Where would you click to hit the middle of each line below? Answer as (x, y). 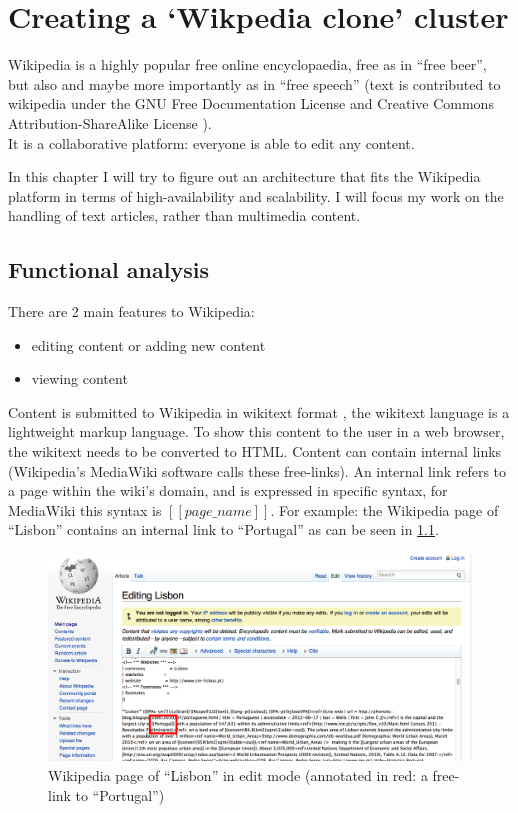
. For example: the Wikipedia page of (384, 509)
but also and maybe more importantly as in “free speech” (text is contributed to (254, 83)
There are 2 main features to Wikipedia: (131, 311)
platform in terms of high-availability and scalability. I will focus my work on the (256, 195)
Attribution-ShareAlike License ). (110, 122)
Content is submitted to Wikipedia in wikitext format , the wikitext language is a (259, 411)
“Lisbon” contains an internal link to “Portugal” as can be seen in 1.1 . (223, 529)
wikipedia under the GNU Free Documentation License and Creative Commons (251, 103)
